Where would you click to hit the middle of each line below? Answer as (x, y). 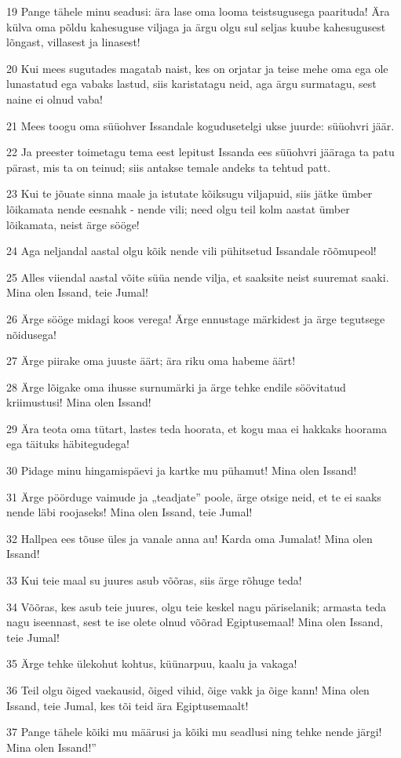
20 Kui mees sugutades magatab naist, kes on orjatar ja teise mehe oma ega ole (197, 68)
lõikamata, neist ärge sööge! (73, 224)
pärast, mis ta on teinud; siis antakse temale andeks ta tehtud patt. (169, 167)
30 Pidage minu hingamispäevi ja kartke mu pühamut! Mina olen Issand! (182, 470)
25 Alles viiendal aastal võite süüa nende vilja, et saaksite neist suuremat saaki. (198, 277)
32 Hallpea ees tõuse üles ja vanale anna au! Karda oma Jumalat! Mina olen (190, 538)
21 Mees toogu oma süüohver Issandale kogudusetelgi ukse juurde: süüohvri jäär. (200, 125)
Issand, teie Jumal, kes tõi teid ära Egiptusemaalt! (128, 705)
